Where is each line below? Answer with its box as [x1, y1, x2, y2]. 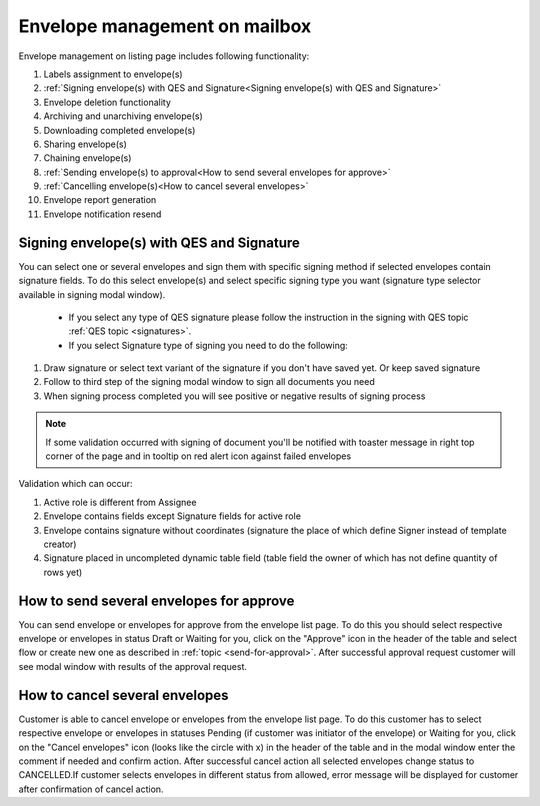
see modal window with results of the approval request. [18, 660, 248, 672]
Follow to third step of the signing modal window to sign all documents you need [43, 376, 375, 388]
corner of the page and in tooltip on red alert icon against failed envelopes [45, 450, 352, 462]
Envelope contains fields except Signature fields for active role [43, 510, 302, 522]
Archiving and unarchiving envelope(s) [43, 110, 204, 122]
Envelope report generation [43, 194, 157, 206]
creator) [43, 538, 77, 550]
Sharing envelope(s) [43, 138, 127, 150]
